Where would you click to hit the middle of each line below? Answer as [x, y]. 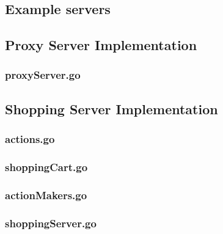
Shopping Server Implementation [112, 108]
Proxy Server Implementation [101, 45]
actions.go [30, 139]
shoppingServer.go [51, 223]
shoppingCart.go [46, 166]
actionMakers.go [46, 195]
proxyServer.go [43, 75]
